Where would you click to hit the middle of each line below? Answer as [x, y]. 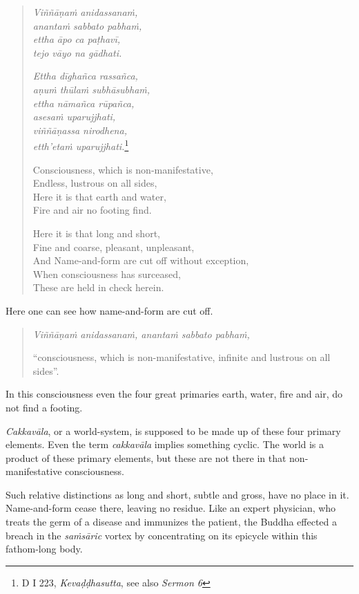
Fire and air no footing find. [92, 210]
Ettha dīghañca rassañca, [85, 76]
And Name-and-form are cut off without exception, [141, 260]
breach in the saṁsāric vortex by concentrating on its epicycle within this [162, 535]
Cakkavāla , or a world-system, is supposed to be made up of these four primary [173, 430]
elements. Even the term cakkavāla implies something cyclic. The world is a [165, 444]
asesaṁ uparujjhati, [74, 117]
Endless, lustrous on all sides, [95, 183]
